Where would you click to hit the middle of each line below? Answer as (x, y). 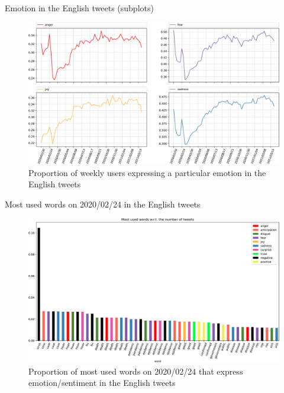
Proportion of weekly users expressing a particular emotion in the (147, 172)
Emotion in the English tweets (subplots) (79, 8)
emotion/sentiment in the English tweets (102, 383)
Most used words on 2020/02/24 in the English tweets (103, 204)
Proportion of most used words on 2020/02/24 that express (136, 371)
